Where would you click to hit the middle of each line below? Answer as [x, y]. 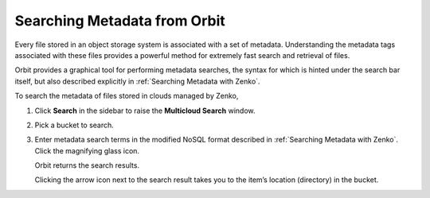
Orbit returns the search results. [87, 165]
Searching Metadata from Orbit [120, 21]
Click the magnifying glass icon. [87, 150]
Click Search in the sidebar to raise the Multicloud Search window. [145, 111]
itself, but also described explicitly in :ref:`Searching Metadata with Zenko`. [137, 81]
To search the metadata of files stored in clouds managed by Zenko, [127, 96]
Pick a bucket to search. [74, 125]
